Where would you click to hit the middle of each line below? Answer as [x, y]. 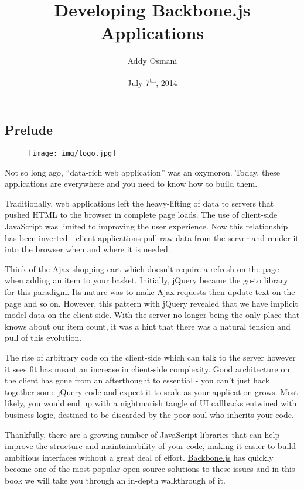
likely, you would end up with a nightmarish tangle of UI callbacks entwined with [151, 403]
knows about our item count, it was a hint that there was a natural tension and [148, 326]
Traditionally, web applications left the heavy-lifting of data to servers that [139, 203]
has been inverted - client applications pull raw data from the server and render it [152, 237]
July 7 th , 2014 [152, 81]
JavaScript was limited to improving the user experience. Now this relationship [146, 226]
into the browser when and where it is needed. [88, 249]
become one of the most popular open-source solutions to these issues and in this [150, 469]
